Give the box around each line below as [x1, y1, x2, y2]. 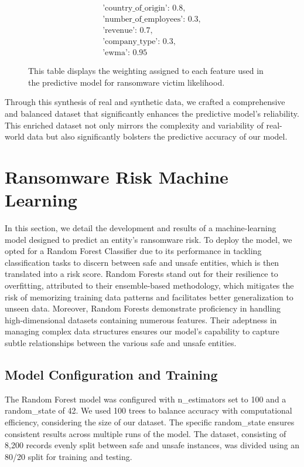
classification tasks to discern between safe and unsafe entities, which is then [5, 256, 279, 268]
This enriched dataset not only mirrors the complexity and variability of [5, 119, 264, 131]
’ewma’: [103, 49, 130, 57]
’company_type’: [103, 38, 160, 46]
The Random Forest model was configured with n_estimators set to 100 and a [5, 392, 286, 405]
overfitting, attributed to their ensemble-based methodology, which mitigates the [5, 279, 294, 291]
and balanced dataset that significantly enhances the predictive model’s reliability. [5, 107, 299, 119]
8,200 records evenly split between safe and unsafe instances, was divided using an [5, 439, 300, 451]
